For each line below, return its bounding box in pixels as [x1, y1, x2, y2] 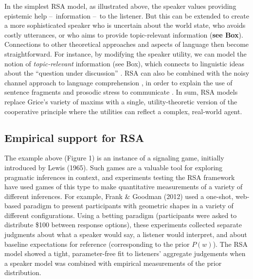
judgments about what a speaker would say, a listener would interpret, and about [4, 229, 247, 239]
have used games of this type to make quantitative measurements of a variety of [4, 181, 243, 192]
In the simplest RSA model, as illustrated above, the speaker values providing [4, 1, 236, 11]
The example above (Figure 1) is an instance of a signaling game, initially [4, 153, 224, 163]
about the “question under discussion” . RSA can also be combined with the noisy [4, 68, 250, 78]
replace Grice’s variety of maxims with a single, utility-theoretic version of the [4, 96, 237, 106]
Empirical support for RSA [4, 130, 145, 145]
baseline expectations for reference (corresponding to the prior [4, 239, 190, 249]
